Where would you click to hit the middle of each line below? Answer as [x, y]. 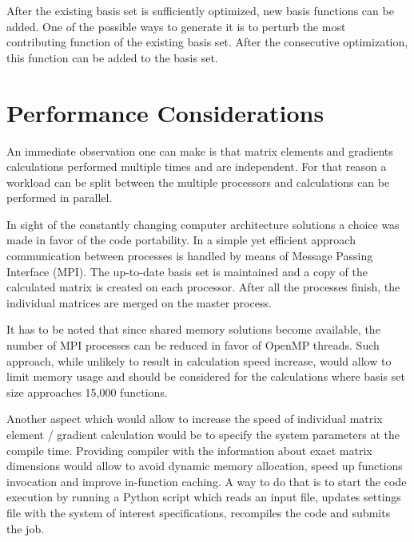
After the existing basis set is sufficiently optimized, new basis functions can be [200, 10]
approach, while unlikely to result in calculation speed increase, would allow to [199, 360]
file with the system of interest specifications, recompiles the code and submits [199, 512]
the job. [26, 528]
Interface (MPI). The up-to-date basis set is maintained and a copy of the [187, 271]
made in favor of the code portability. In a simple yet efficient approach [181, 240]
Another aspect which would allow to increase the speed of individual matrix [195, 419]
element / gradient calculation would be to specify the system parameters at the [203, 434]
